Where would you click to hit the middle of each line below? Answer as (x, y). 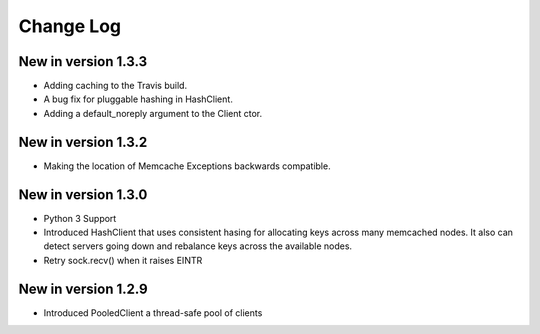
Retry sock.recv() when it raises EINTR (123, 260)
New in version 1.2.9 (83, 288)
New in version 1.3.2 (83, 141)
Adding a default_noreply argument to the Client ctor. (153, 113)
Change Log (70, 26)
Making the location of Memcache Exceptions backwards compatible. (187, 166)
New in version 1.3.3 (83, 61)
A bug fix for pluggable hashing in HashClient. (138, 99)
